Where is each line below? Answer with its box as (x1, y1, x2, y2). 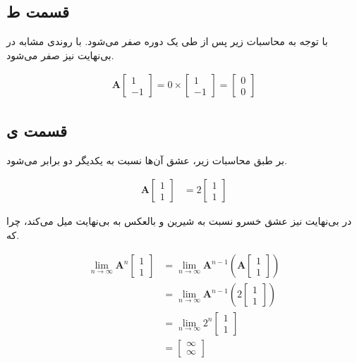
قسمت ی (6, 119, 68, 141)
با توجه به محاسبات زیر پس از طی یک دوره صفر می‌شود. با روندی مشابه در (6, 34, 328, 49)
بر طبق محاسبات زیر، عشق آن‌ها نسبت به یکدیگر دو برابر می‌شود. (6, 152, 287, 167)
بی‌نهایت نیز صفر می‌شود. (6, 47, 114, 62)
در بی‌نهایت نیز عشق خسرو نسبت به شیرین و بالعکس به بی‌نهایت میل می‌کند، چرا (6, 214, 352, 228)
